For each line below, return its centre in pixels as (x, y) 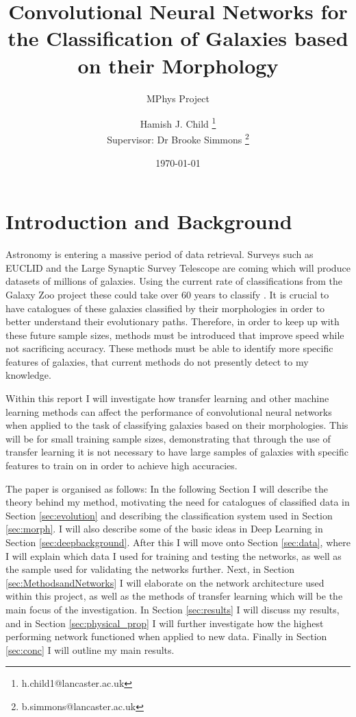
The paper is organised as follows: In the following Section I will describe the (167, 488)
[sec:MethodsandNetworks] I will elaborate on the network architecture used (165, 582)
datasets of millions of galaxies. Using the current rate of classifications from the (174, 281)
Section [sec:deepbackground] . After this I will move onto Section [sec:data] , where (178, 542)
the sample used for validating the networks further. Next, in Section (150, 569)
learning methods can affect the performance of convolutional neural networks (169, 411)
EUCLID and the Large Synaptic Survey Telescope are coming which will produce (178, 267)
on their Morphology (178, 65)
